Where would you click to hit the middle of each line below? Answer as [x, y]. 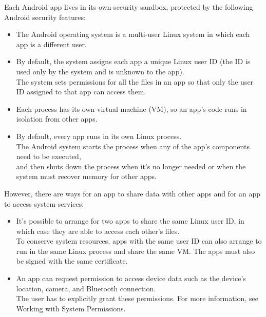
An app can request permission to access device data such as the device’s [131, 278]
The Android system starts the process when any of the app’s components [133, 146]
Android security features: [45, 17]
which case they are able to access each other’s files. [98, 231]
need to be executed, [49, 156]
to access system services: [44, 203]
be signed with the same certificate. [72, 261]
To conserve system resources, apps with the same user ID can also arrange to [139, 241]
